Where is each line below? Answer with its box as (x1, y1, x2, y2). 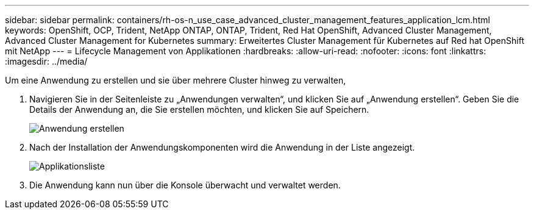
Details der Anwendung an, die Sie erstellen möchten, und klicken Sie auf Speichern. (29, 104, 369, 115)
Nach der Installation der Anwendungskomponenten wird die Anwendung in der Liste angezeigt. (29, 142, 415, 152)
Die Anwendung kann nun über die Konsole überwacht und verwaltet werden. (29, 180, 341, 190)
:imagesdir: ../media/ (5, 56, 88, 66)
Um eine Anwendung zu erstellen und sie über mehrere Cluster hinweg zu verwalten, (5, 75, 346, 85)
